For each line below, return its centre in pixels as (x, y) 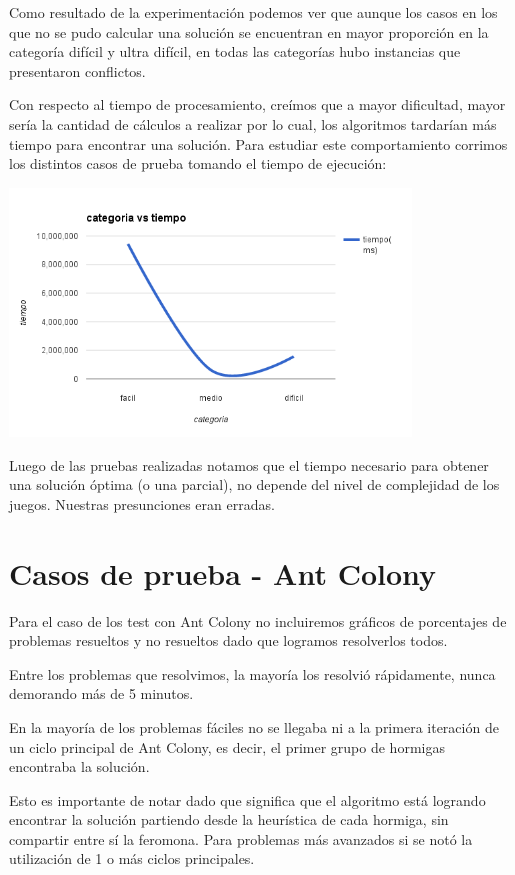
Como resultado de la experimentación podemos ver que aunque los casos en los (253, 12)
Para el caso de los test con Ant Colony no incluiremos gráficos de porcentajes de (258, 620)
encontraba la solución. (79, 766)
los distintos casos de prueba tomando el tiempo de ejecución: (198, 163)
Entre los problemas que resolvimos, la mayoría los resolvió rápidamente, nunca (252, 673)
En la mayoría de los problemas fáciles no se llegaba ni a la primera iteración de (254, 726)
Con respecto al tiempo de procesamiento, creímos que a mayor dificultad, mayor (257, 104)
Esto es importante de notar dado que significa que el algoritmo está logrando (247, 799)
